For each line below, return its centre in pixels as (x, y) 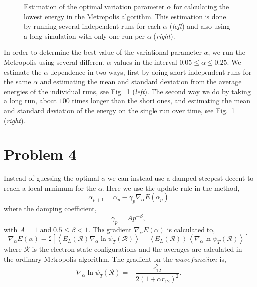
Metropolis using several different (54, 62)
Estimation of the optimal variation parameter (94, 6)
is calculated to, (191, 229)
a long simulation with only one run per (84, 35)
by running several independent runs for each (92, 26)
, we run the (227, 52)
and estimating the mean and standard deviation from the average (141, 81)
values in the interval (145, 62)
